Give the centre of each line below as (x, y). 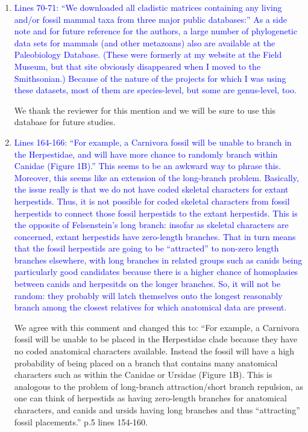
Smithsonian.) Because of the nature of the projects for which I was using (150, 78)
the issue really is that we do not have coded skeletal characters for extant (151, 189)
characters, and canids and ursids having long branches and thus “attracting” (157, 410)
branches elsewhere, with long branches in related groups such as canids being (158, 260)
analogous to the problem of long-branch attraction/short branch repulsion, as (159, 386)
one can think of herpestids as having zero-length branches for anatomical (150, 398)
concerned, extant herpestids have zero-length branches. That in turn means (155, 236)
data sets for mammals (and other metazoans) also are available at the (145, 42)
